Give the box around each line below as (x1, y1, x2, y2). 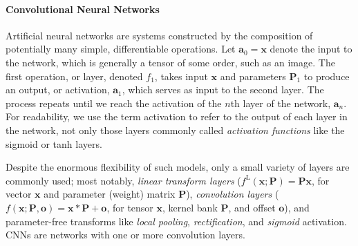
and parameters (220, 68, 286, 83)
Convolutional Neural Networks (6, 1, 160, 16)
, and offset (228, 200, 276, 214)
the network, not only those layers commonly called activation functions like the (6, 122, 345, 137)
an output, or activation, (6, 82, 110, 97)
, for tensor (106, 200, 153, 214)
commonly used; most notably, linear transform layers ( (6, 173, 241, 187)
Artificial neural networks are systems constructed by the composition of (6, 28, 313, 42)
